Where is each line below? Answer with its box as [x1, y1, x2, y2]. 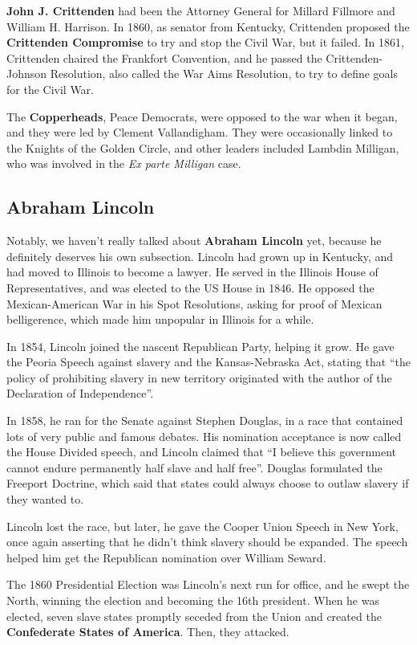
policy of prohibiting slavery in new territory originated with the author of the [6, 369, 392, 386]
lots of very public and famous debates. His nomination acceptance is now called [6, 427, 402, 444]
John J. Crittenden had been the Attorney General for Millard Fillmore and [6, 2, 395, 18]
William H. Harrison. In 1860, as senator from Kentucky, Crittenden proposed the [6, 18, 410, 35]
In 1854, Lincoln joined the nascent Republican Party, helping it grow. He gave [6, 337, 395, 354]
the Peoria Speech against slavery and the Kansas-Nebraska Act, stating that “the [6, 353, 411, 370]
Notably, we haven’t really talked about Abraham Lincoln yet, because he [6, 232, 382, 249]
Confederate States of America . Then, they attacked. [6, 623, 289, 640]
